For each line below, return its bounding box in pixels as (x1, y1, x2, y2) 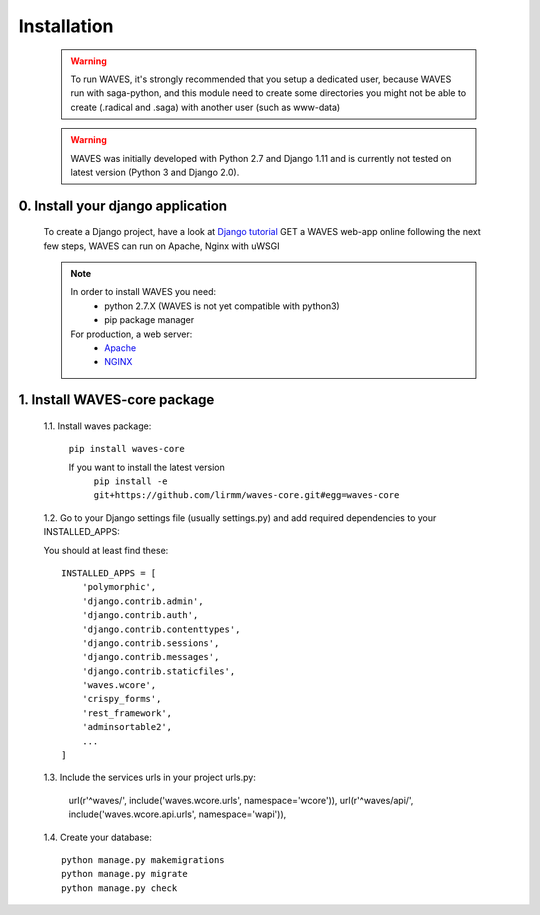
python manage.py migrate (61, 868, 189, 880)
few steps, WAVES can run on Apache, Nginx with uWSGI (43, 240, 280, 252)
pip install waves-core (68, 443, 185, 455)
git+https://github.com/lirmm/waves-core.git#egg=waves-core (93, 490, 400, 501)
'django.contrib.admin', (81, 595, 204, 607)
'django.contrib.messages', (81, 651, 220, 663)
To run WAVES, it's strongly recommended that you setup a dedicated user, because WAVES (70, 73, 452, 85)
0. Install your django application (18, 197, 228, 214)
